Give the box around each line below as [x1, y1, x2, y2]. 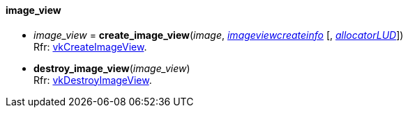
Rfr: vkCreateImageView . [33, 40, 147, 53]
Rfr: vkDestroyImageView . [33, 73, 152, 86]
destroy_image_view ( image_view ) [33, 62, 190, 74]
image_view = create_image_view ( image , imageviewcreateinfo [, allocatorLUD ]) [33, 28, 404, 41]
